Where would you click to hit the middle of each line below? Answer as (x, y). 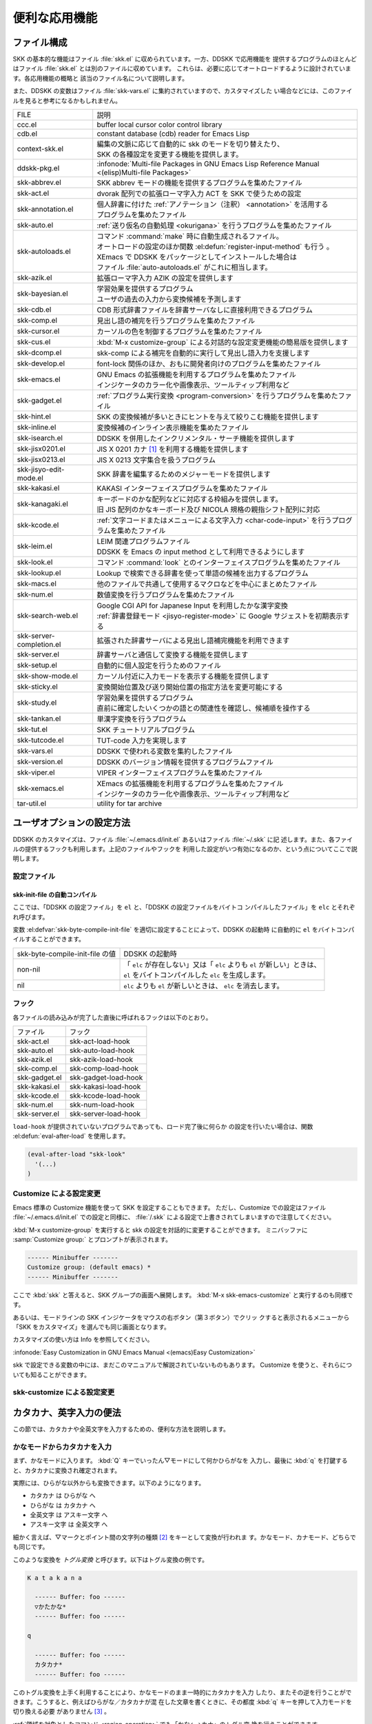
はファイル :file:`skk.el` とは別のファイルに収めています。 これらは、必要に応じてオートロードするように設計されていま (182, 68)
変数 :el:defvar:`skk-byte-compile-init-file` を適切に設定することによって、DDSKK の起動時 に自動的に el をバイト (175, 930)
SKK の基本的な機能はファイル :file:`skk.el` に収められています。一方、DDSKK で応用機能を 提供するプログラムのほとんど (185, 59)
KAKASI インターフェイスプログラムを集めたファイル (182, 488)
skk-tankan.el (39, 719)
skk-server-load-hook (105, 1114)
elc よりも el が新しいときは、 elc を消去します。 (204, 985)
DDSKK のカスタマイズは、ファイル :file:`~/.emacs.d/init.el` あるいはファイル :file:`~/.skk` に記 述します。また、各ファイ (183, 839)
